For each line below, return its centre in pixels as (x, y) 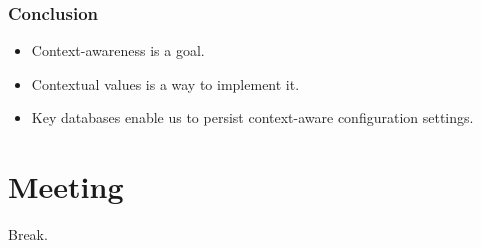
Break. (28, 234)
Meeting (66, 186)
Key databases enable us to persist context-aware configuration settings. (252, 117)
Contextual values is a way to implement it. (165, 83)
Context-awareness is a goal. (118, 50)
